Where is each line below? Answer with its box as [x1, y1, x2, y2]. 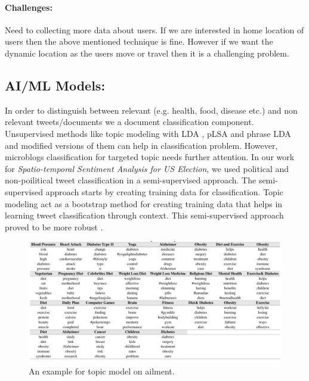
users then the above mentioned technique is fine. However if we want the [5, 35, 273, 48]
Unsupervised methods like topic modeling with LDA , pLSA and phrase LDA [5, 127, 291, 139]
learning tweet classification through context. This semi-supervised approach [5, 209, 284, 221]
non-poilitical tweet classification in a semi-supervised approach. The [5, 174, 257, 186]
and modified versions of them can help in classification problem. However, [5, 139, 278, 151]
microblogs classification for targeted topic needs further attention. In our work [5, 151, 295, 163]
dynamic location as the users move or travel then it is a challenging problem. [5, 46, 289, 59]
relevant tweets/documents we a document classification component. [5, 115, 254, 128]
